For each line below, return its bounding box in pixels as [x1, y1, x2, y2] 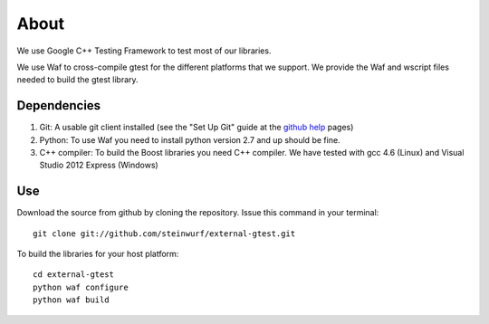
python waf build [33, 295, 110, 305]
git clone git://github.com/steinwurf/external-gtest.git [33, 228, 296, 239]
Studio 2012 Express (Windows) [39, 159, 158, 171]
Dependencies [16, 98, 101, 113]
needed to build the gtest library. [16, 74, 139, 85]
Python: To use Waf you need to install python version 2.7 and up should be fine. [39, 134, 340, 145]
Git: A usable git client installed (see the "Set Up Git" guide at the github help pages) [39, 122, 354, 133]
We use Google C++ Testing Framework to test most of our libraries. [16, 45, 272, 56]
